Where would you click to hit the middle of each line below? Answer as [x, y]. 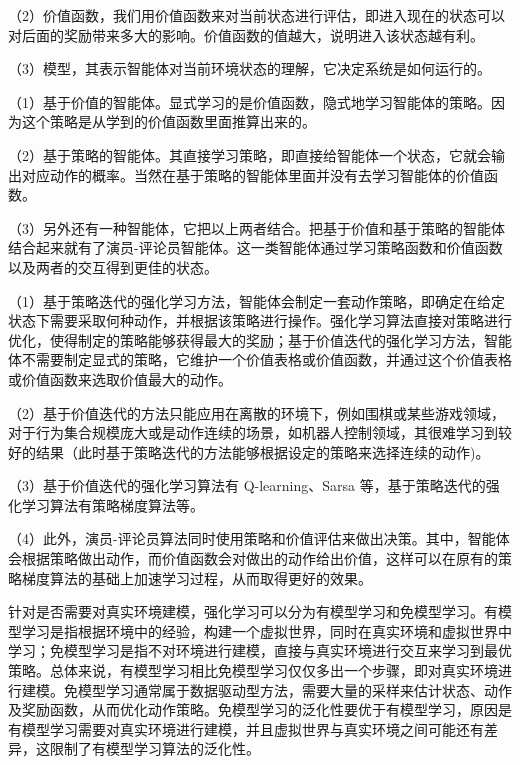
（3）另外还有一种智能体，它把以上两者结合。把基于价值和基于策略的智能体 [256, 227]
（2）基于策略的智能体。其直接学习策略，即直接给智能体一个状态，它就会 [249, 154]
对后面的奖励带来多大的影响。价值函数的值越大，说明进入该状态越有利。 [246, 34]
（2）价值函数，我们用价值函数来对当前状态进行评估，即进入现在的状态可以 [256, 15]
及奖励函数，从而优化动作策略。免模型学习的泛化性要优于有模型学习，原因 [253, 709]
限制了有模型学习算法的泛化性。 [154, 748]
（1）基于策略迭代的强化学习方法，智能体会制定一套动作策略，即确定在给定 [256, 300]
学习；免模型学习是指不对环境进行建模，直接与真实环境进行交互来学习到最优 [260, 650]
